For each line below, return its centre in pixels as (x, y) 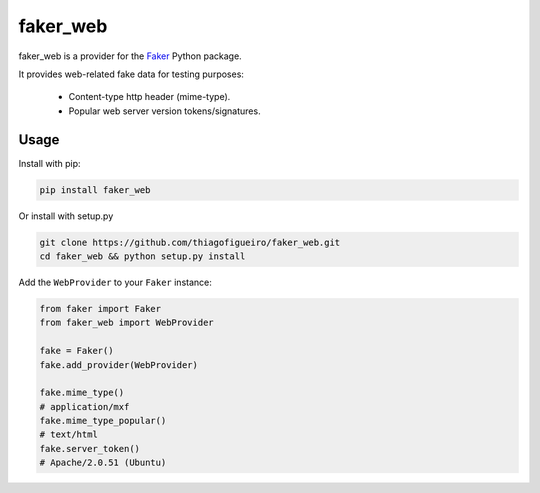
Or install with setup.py (66, 216)
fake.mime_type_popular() (103, 421)
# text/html (69, 434)
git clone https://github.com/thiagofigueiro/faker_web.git (190, 242)
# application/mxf (84, 406)
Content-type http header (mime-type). (149, 97)
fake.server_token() (89, 448)
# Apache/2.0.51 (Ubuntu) (103, 463)
